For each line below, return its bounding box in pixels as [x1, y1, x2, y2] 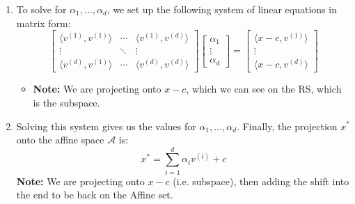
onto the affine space [16, 132, 104, 147]
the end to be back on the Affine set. [16, 187, 173, 202]
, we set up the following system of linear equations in [106, 2, 337, 16]
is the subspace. [33, 95, 100, 109]
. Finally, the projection [237, 118, 338, 133]
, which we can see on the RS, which [186, 81, 342, 96]
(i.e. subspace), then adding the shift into [173, 173, 349, 188]
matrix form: [16, 15, 71, 30]
